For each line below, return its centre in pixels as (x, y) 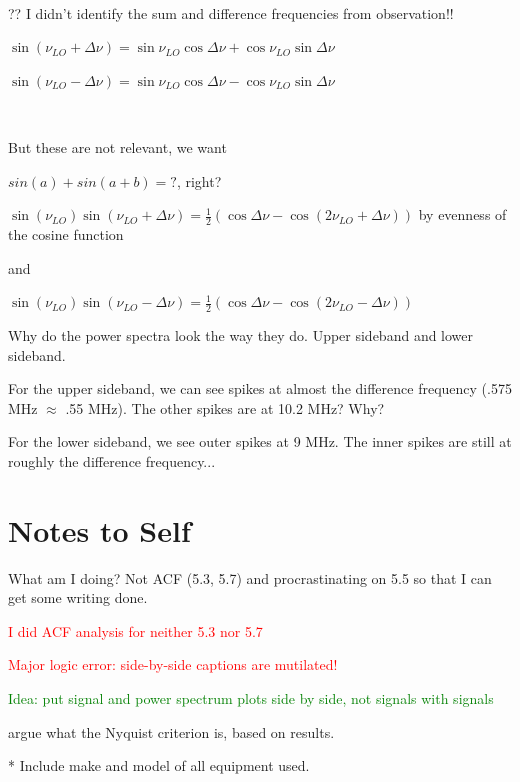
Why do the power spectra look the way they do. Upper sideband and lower (241, 335)
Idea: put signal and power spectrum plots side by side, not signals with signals (251, 698)
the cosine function (66, 233)
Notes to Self (99, 529)
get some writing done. (78, 597)
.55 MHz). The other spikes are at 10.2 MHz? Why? (225, 407)
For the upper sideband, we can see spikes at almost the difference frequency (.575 (260, 388)
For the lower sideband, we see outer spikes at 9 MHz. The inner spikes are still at (260, 441)
